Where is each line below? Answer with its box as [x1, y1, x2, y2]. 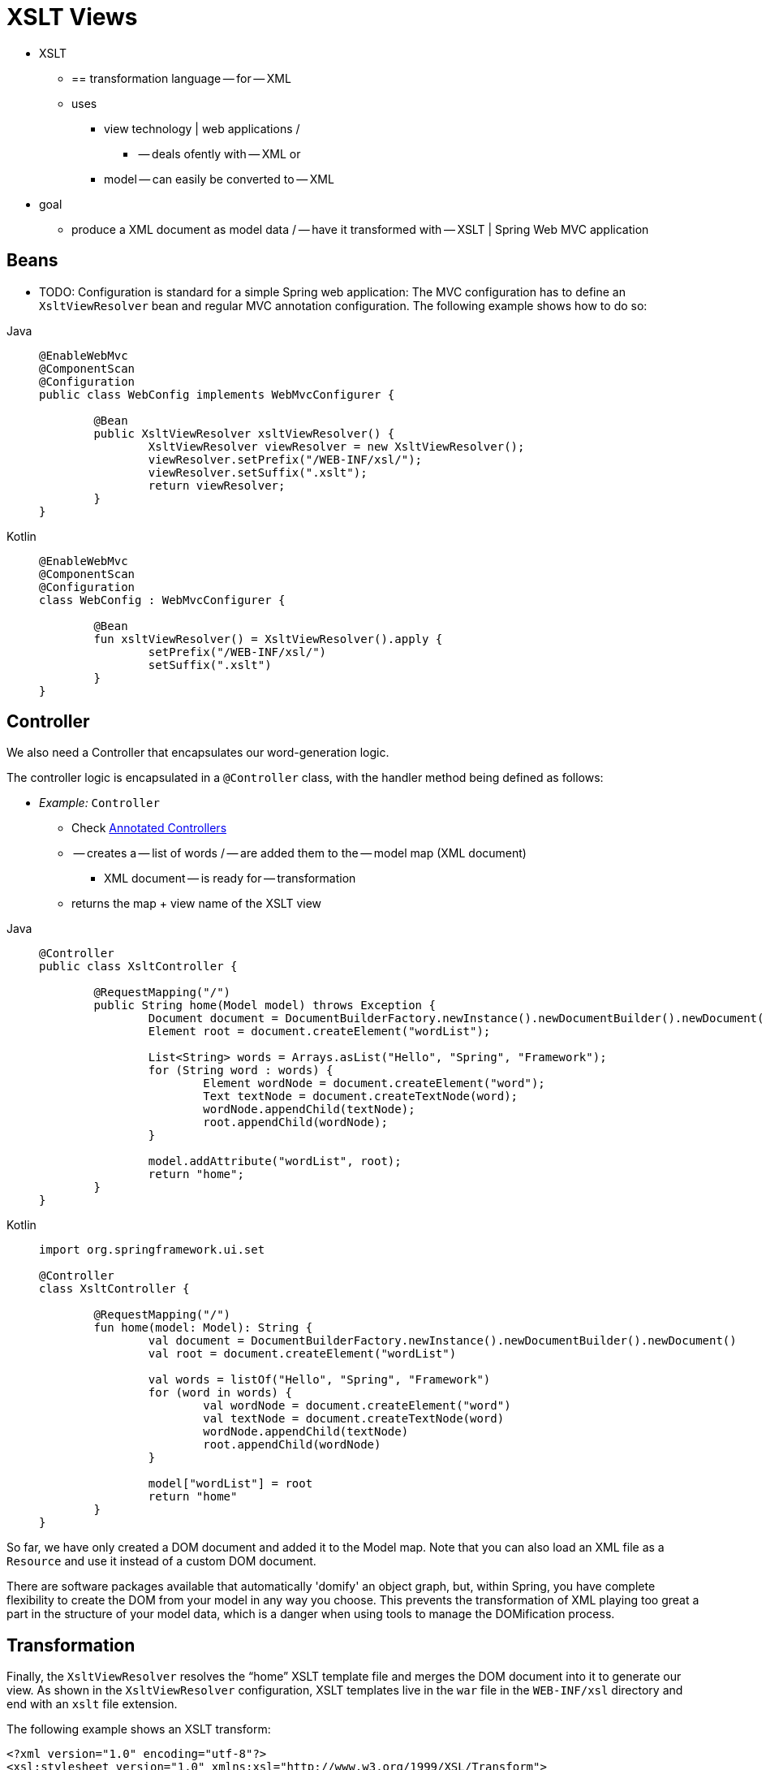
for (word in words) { [148, 1386, 292, 1400]
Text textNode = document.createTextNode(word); [203, 1090, 519, 1103]
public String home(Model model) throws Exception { [93, 999, 436, 1012]
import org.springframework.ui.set [39, 1243, 265, 1257]
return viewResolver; [148, 478, 286, 492]
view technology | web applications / [104, 121, 300, 136]
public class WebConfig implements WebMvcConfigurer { [39, 387, 395, 401]
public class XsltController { [39, 960, 238, 973]
